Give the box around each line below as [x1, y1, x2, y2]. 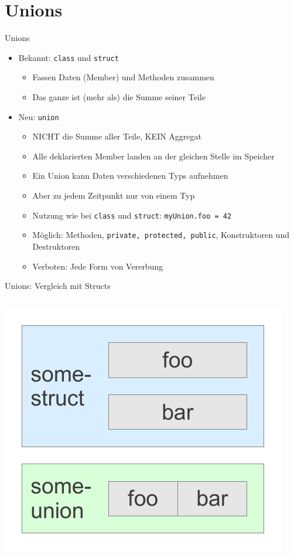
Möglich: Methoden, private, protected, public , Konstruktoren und [32, 229, 289, 241]
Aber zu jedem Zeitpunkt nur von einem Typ [32, 189, 195, 201]
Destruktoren [32, 240, 80, 252]
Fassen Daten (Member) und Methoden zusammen [32, 71, 214, 83]
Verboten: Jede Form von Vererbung [32, 260, 163, 272]
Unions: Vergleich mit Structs [5, 280, 111, 292]
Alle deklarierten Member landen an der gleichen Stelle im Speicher [32, 149, 275, 162]
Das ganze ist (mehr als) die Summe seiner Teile [32, 90, 206, 103]
